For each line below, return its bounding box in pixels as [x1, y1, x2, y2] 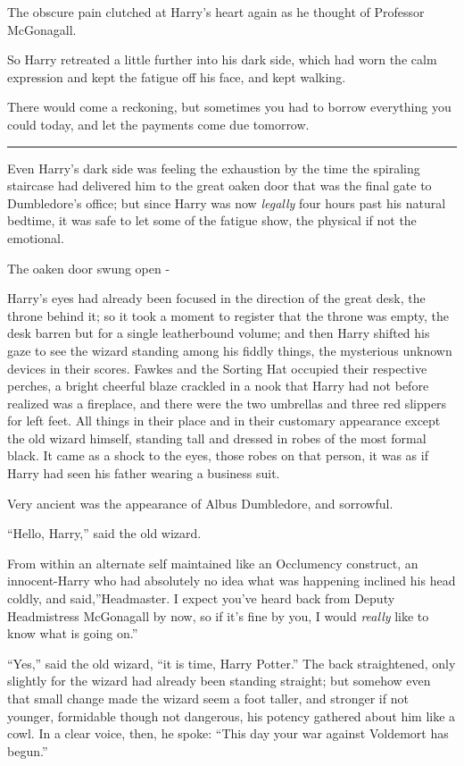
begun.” [7, 741, 48, 760]
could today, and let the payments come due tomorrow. [7, 114, 310, 133]
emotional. [7, 228, 64, 247]
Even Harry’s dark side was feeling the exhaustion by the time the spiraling [7, 158, 420, 177]
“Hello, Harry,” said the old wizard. [7, 524, 202, 543]
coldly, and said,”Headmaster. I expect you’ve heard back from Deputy [7, 589, 395, 608]
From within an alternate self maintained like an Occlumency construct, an [7, 553, 418, 572]
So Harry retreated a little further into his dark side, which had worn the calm [7, 50, 437, 69]
